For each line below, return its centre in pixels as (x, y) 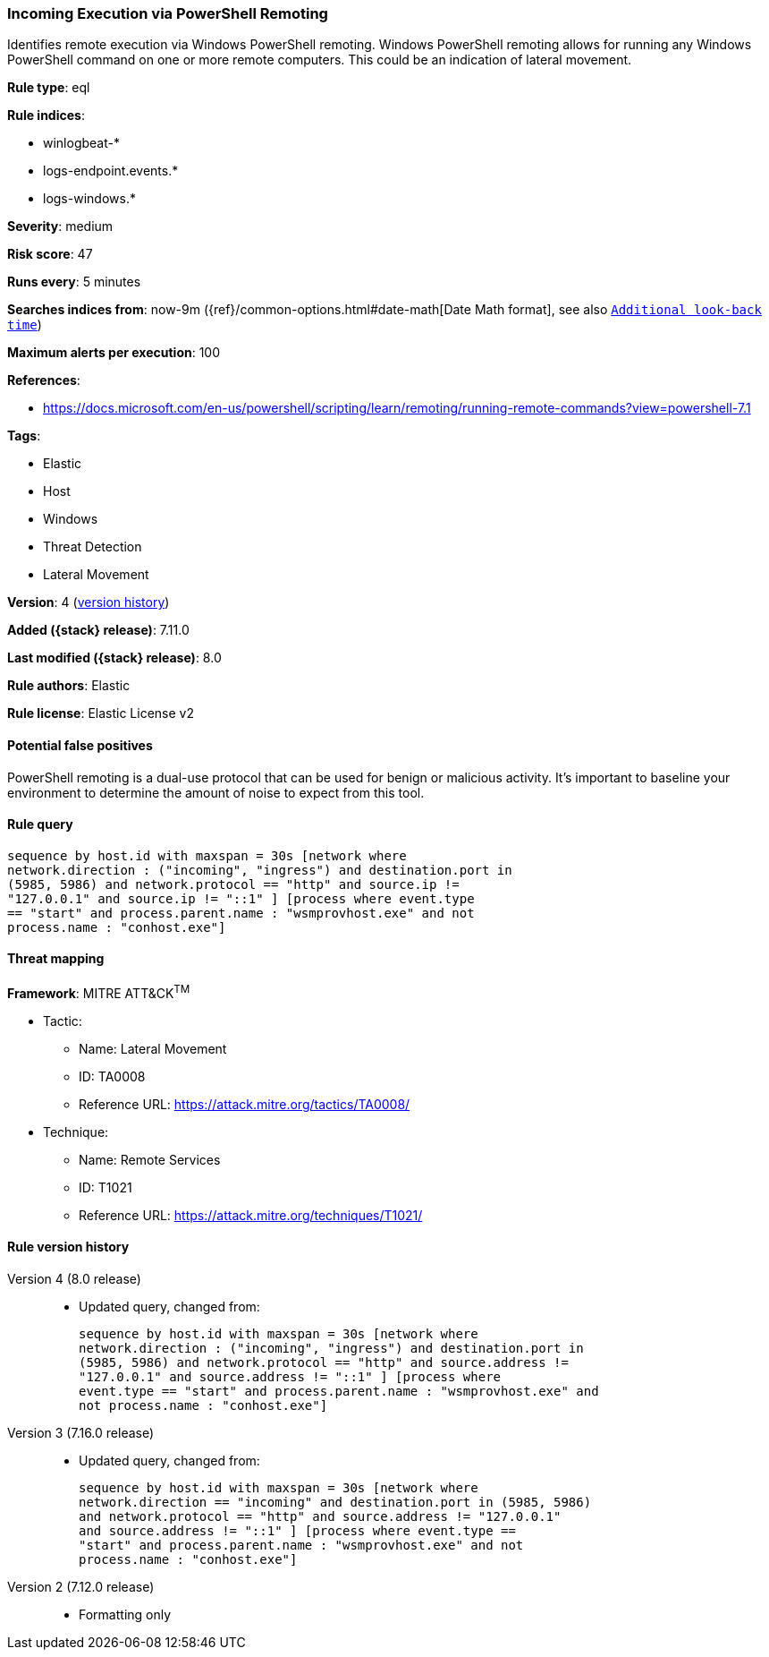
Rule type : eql (49, 88)
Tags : (24, 436)
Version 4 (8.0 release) (74, 1278)
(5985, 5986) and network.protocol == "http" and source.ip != (233, 884)
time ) (25, 325)
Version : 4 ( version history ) (89, 602)
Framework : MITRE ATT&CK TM (99, 992)
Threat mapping (56, 959)
